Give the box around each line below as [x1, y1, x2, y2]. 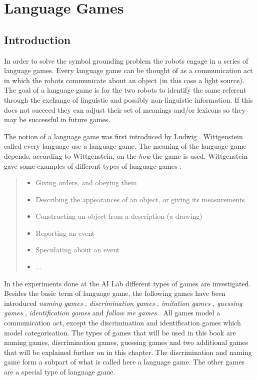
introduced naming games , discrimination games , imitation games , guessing [4, 297, 242, 308]
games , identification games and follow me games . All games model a [4, 307, 220, 318]
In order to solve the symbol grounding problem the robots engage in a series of [4, 55, 248, 66]
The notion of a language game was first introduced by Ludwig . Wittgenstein [4, 131, 243, 141]
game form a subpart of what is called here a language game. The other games [4, 356, 244, 367]
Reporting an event [35, 227, 95, 238]
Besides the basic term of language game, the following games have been [4, 288, 226, 298]
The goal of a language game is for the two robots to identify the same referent [4, 85, 246, 95]
